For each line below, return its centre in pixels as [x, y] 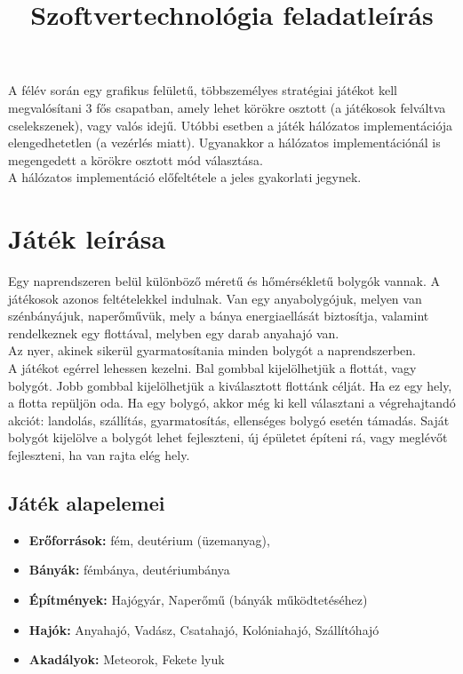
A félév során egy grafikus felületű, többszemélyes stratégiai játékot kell [203, 90]
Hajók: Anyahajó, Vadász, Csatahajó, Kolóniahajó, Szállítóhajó [204, 629]
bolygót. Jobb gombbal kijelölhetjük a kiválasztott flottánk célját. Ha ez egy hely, [230, 385]
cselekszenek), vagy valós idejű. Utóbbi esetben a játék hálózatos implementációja [231, 125]
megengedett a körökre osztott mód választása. [136, 159]
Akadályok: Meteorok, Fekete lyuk [127, 659]
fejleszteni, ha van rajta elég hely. [99, 455]
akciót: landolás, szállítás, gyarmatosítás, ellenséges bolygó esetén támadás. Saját [229, 420]
